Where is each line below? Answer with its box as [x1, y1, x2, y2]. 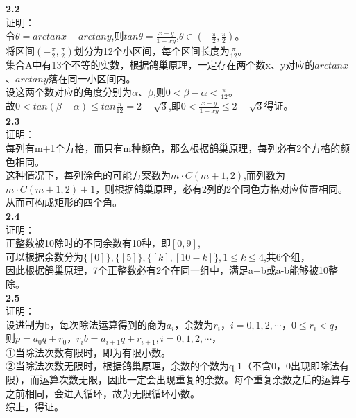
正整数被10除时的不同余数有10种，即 [6, 236, 171, 250]
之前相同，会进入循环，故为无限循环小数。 [6, 385, 200, 400]
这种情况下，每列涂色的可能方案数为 [6, 168, 171, 182]
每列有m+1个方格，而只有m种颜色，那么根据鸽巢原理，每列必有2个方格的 [6, 141, 341, 155]
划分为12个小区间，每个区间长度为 [74, 44, 230, 58]
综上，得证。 [6, 399, 64, 414]
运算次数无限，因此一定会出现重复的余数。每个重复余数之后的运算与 [39, 372, 350, 386]
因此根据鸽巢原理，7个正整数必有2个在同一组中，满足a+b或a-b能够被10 [6, 263, 329, 277]
